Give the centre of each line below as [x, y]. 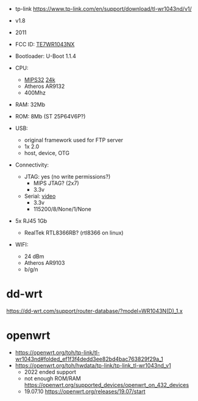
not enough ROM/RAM [52, 378]
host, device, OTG [47, 153]
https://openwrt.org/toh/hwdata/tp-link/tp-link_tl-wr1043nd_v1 [93, 365]
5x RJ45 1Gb [31, 221]
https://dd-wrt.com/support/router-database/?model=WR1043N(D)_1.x [94, 311]
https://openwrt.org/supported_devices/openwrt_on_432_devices [107, 385]
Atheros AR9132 [44, 86]
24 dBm [34, 256]
